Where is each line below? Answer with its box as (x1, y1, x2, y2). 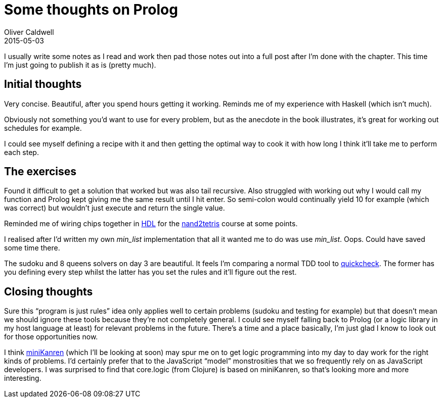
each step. (4, 147, 39, 157)
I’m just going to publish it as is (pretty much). (4, 60, 156, 69)
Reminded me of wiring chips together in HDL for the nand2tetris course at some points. (4, 219, 298, 228)
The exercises (4, 165, 77, 178)
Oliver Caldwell (4, 27, 54, 36)
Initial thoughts (4, 78, 82, 91)
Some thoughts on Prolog (4, 1, 178, 18)
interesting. (4, 374, 41, 383)
